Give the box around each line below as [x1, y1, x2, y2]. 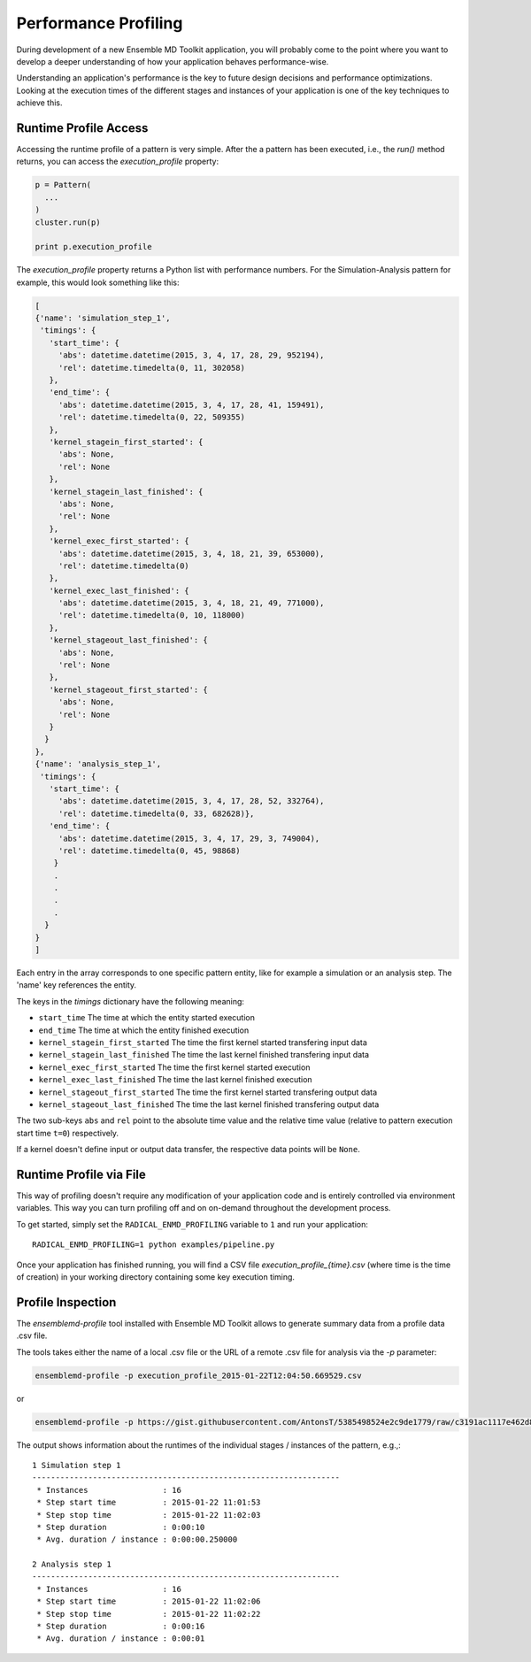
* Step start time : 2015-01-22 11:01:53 [36, 1497, 261, 1508]
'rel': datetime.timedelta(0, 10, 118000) [58, 611, 245, 620]
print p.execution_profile [35, 242, 152, 252]
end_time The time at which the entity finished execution [38, 1025, 250, 1035]
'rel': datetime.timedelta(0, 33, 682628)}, [58, 808, 255, 819]
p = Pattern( [35, 180, 92, 190]
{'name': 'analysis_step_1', [35, 759, 162, 769]
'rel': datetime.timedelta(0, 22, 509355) [58, 412, 245, 422]
